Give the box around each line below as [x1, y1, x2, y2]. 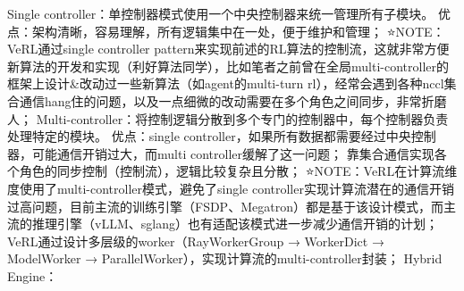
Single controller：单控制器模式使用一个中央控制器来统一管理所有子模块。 [7, 4, 434, 22]
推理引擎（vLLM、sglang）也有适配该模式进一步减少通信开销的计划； [31, 214, 438, 233]
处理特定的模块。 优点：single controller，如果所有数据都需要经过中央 [7, 127, 411, 145]
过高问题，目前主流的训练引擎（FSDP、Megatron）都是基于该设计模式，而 [7, 196, 443, 215]
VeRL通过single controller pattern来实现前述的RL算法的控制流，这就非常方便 [7, 39, 450, 58]
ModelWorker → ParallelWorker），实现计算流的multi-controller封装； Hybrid [7, 249, 443, 268]
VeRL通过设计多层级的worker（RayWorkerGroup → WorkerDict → [7, 231, 384, 250]
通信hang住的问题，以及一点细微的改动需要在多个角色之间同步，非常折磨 [19, 91, 447, 110]
